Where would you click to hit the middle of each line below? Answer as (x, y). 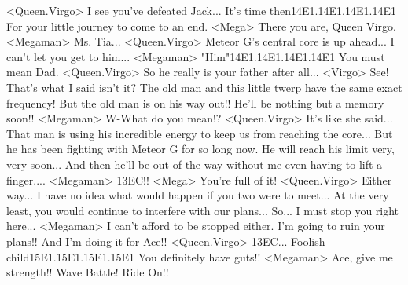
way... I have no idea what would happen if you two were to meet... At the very (198, 195)
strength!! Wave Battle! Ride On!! (88, 272)
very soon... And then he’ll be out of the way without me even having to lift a (195, 164)
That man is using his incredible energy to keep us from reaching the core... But (200, 133)
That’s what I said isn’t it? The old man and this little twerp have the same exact (204, 87)
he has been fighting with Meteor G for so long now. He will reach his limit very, (200, 149)
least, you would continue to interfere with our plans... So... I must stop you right (203, 210)
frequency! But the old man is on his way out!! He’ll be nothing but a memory (195, 102)
